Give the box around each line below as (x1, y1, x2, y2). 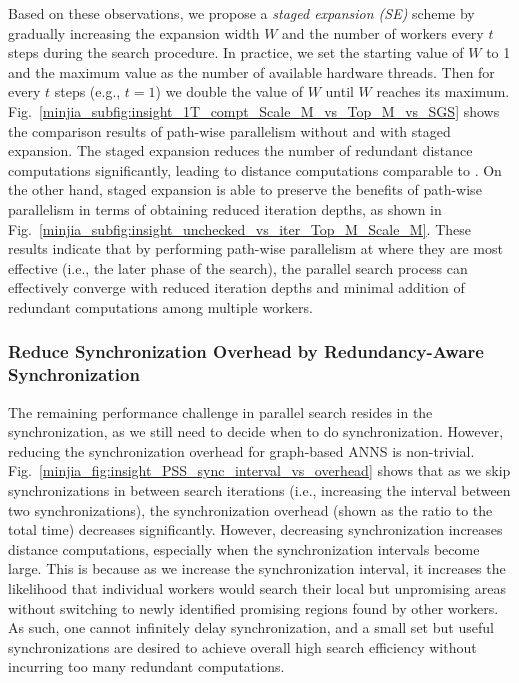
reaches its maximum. (376, 81, 510, 102)
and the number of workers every (282, 22, 484, 43)
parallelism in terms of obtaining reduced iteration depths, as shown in (8, 198, 442, 219)
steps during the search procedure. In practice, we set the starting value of (8, 42, 464, 63)
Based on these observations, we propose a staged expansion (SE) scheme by (8, 3, 475, 23)
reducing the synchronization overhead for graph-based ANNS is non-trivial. (8, 440, 475, 461)
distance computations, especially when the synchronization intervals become (8, 538, 480, 559)
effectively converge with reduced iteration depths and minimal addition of (8, 277, 465, 298)
